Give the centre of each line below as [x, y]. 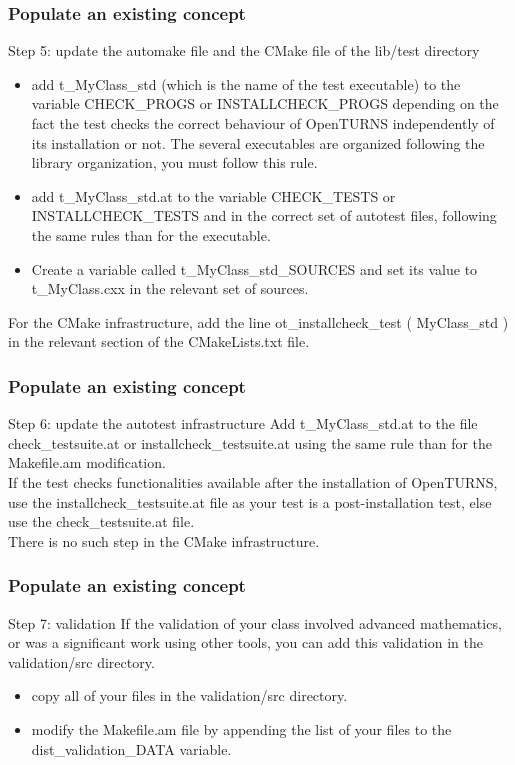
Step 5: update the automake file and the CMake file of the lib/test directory [244, 50]
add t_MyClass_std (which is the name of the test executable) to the [246, 83]
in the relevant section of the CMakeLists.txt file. [159, 341]
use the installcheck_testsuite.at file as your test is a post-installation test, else [250, 501]
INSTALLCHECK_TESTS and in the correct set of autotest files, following [264, 215]
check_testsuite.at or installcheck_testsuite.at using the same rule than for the [250, 442]
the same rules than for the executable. [151, 234]
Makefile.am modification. [87, 462]
